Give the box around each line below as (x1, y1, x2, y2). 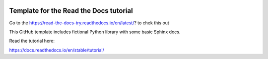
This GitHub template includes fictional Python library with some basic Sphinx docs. (9, 29, 181, 35)
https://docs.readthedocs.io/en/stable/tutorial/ (9, 47, 104, 53)
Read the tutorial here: (9, 38, 55, 44)
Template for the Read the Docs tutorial (9, 6, 134, 15)
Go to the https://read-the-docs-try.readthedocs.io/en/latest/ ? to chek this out (9, 20, 170, 26)
